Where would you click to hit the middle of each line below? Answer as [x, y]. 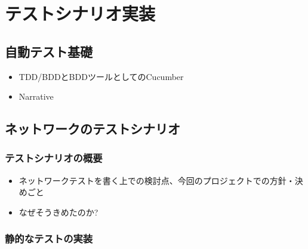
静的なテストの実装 [49, 239]
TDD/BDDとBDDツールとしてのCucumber [101, 76]
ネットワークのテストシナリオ [93, 129]
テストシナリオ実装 [80, 13]
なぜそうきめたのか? [58, 212]
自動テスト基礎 [49, 51]
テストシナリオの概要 [54, 158]
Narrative [36, 96]
